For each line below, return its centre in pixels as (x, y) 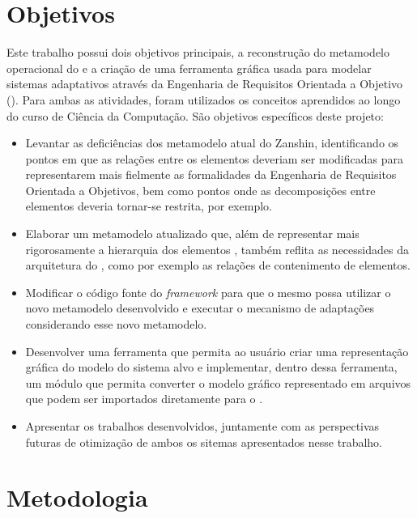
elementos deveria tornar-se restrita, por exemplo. (149, 206)
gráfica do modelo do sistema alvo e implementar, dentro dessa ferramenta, (211, 367)
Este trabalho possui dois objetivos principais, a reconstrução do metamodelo (198, 52)
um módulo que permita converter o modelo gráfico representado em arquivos (218, 382)
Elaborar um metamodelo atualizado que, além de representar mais (192, 234)
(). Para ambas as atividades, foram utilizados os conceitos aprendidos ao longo (204, 99)
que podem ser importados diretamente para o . (144, 399)
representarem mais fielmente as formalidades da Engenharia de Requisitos (211, 174)
